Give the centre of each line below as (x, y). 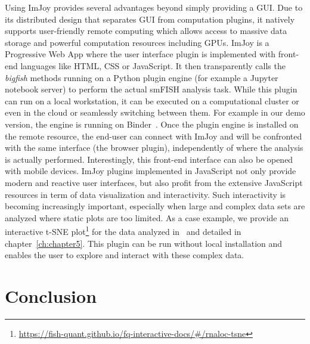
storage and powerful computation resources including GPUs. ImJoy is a (137, 42)
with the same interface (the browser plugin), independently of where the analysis (154, 148)
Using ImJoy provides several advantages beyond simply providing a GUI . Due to (154, 7)
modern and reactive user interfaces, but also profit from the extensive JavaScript (154, 182)
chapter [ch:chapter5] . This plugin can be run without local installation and (144, 243)
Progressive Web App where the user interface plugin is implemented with (140, 54)
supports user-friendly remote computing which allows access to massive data (146, 31)
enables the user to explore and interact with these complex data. (125, 255)
